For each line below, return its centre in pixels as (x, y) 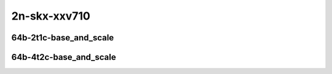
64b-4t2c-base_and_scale (64, 57)
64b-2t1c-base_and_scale (63, 38)
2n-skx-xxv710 (51, 16)
